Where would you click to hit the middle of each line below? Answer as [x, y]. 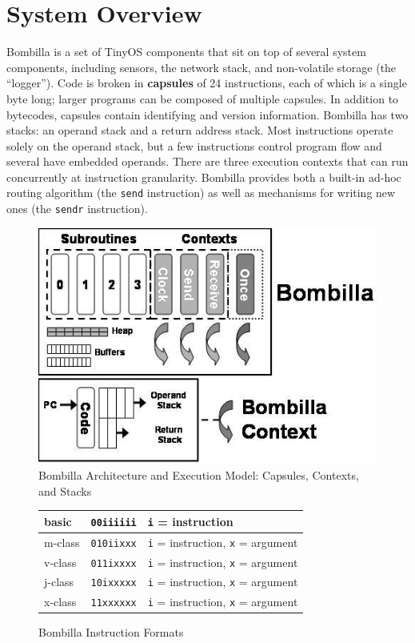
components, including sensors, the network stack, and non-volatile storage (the [202, 67]
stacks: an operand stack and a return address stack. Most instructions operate [200, 130]
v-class [60, 562]
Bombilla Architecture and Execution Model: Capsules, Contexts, [199, 475]
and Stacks [65, 490]
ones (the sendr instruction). [77, 209]
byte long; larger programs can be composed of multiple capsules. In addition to [203, 98]
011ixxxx [114, 563]
